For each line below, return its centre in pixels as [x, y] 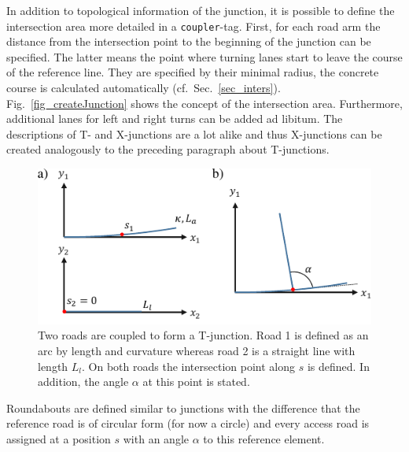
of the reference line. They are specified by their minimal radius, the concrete [193, 72]
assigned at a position [59, 438]
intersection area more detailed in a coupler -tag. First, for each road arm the [193, 26]
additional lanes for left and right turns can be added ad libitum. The [175, 119]
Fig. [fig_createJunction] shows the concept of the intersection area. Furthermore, [204, 103]
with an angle [156, 438]
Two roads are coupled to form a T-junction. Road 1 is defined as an [203, 335]
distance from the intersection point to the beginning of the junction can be [189, 41]
